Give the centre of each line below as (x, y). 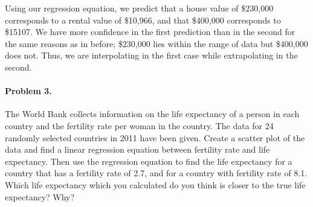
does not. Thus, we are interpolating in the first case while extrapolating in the (151, 55)
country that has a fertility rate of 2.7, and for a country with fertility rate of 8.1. (156, 173)
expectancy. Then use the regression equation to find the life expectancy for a (149, 161)
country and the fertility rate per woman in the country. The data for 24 (139, 125)
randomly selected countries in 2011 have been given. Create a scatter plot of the (155, 137)
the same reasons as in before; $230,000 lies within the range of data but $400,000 (156, 43)
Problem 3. (28, 91)
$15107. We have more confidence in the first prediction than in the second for (150, 32)
